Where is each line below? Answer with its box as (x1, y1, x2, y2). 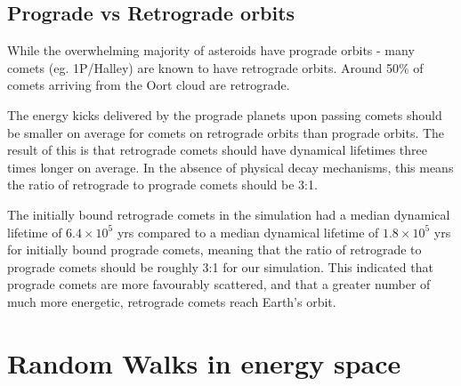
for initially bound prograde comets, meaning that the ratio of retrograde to (7, 240, 422, 259)
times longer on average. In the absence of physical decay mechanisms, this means (7, 157, 454, 176)
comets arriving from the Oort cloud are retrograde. (7, 76, 290, 94)
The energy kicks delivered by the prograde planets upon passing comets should (7, 105, 442, 124)
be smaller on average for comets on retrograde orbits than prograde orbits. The (7, 123, 445, 141)
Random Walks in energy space (7, 344, 401, 381)
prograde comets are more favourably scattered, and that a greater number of (7, 275, 431, 294)
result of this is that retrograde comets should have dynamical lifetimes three (7, 141, 427, 159)
